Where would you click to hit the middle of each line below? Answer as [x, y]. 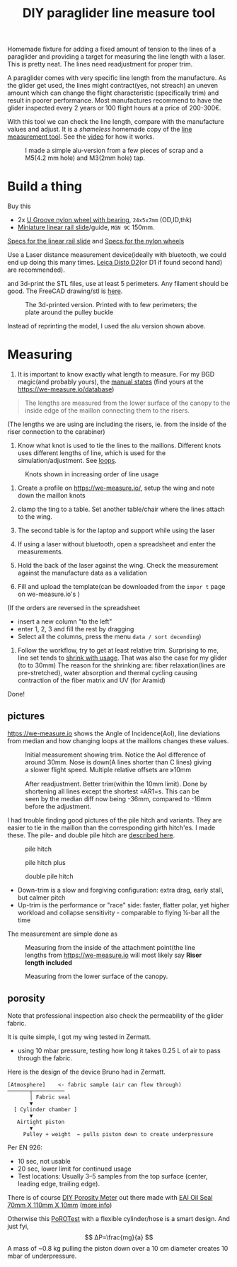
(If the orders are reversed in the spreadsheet [74, 608]
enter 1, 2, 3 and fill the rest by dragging [76, 629]
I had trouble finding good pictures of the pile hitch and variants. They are [115, 820]
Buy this [19, 206]
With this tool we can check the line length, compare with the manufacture [116, 122]
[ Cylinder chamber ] [46, 1109]
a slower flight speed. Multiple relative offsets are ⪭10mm [108, 769]
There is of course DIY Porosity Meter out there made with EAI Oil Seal [110, 1197]
